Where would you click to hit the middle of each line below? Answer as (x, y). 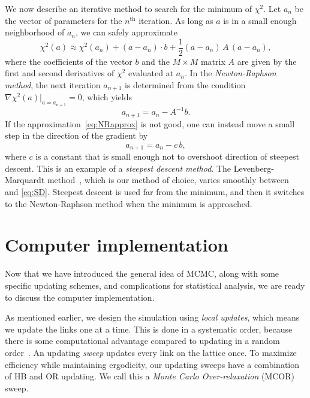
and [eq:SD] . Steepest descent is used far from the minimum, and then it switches (155, 192)
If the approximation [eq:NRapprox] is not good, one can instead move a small (150, 123)
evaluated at (151, 73)
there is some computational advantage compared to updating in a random (142, 341)
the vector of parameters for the (64, 20)
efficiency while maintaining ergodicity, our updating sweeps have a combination (152, 364)
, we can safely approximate (127, 32)
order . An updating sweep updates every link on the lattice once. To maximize (151, 352)
